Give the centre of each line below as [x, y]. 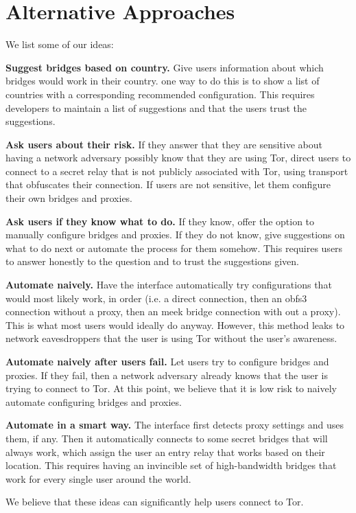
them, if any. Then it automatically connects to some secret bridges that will [167, 438]
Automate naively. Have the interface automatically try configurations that [169, 285]
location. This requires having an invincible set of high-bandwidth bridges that [171, 465]
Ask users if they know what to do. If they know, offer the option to [160, 221]
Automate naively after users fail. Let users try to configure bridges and [167, 361]
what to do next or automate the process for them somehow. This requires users [174, 248]
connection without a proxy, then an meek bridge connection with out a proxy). [173, 311]
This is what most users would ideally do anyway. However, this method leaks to [175, 324]
